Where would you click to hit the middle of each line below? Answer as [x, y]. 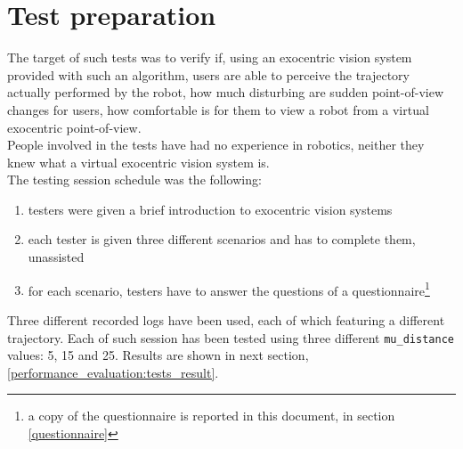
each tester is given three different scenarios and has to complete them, [222, 239]
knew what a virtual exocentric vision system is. [138, 162]
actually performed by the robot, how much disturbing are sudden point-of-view [226, 92]
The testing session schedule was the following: [134, 180]
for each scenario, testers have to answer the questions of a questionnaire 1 [229, 289]
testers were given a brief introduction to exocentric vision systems [210, 209]
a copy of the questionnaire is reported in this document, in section [211, 416]
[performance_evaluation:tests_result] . [113, 372]
